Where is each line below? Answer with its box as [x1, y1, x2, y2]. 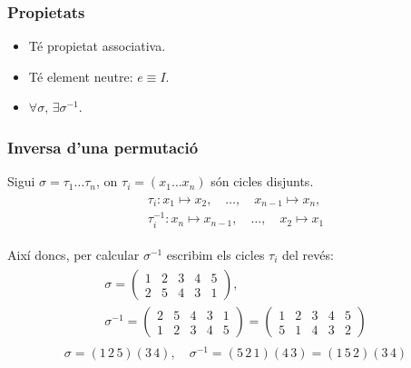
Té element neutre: [28, 66, 133, 85]
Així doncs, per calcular [7, 244, 140, 264]
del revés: [282, 244, 334, 264]
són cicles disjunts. [210, 172, 314, 191]
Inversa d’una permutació [7, 135, 199, 158]
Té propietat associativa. [28, 36, 166, 55]
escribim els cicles [166, 244, 265, 264]
